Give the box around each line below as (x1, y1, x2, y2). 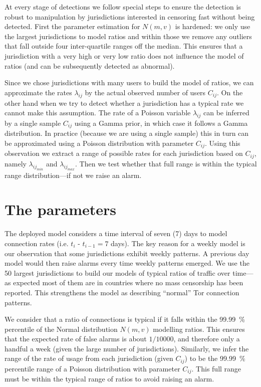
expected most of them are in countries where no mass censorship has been (13, 277, 243, 288)
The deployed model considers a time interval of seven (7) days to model (5, 228, 227, 239)
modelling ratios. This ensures (153, 323, 245, 334)
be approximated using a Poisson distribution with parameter (5, 137, 194, 148)
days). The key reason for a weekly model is (111, 238, 245, 248)
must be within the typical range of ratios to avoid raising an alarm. (5, 373, 214, 384)
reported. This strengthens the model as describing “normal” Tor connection (5, 287, 239, 297)
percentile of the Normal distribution (5, 323, 118, 334)
